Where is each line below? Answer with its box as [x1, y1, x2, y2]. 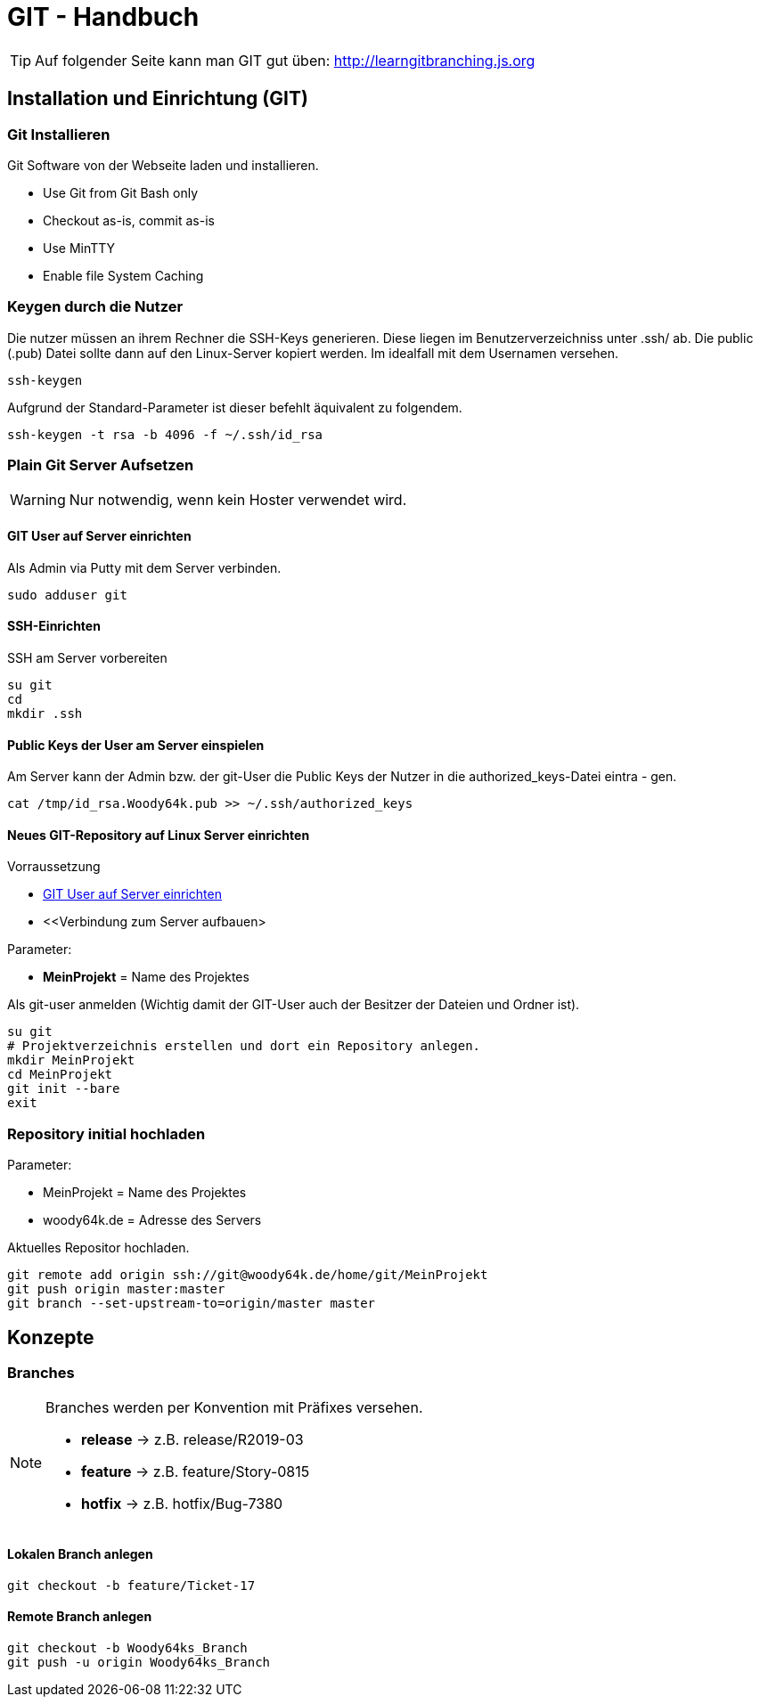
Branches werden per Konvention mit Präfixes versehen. [45, 1398, 423, 1417]
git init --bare [7, 1081, 120, 1097]
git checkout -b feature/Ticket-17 [7, 1578, 256, 1593]
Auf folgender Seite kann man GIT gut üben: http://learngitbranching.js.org [35, 51, 535, 69]
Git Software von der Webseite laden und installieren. [7, 157, 319, 173]
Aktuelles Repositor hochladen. [7, 1240, 190, 1256]
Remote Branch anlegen [7, 1609, 152, 1625]
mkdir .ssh [7, 705, 83, 721]
